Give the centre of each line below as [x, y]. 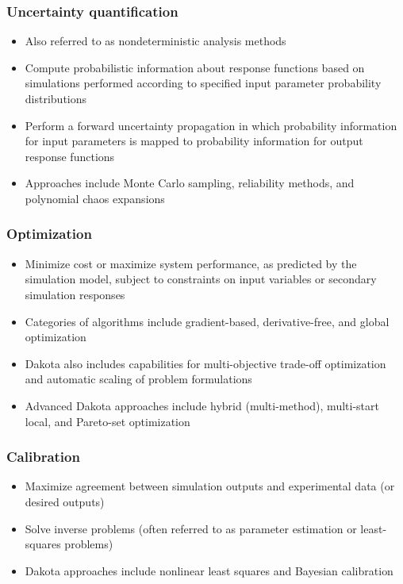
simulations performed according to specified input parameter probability [203, 83]
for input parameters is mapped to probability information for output [194, 141]
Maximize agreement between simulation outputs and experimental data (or [210, 486]
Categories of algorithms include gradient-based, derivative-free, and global [207, 321]
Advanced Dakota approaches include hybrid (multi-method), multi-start [202, 405]
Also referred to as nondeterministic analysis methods [155, 41]
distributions [56, 98]
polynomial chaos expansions [95, 198]
